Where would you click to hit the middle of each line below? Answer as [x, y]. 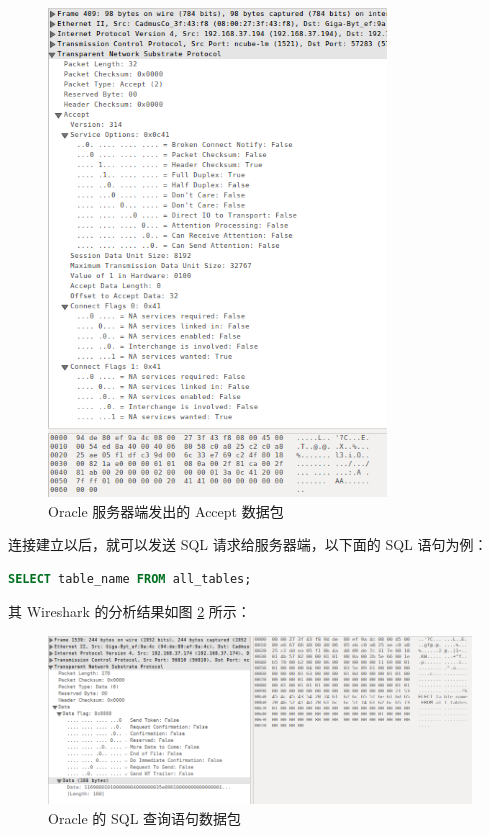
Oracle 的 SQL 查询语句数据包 [145, 817]
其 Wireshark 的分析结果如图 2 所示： [129, 611]
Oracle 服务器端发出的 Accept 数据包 [166, 510]
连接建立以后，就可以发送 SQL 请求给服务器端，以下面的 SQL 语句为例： [248, 544]
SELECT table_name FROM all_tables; [130, 578]
